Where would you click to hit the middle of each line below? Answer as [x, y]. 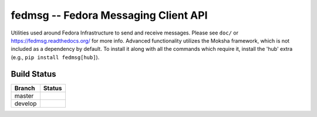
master [24, 95]
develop [26, 104]
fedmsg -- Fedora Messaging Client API [109, 15]
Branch [25, 88]
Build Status [33, 74]
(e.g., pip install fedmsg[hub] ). [55, 57]
